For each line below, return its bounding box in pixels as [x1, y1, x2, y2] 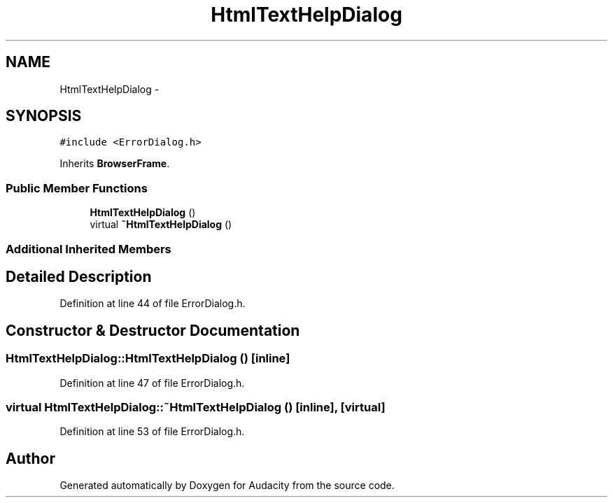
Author [6, 449, 55, 467]
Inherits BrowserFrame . [59, 157, 170, 170]
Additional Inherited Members [6, 241, 171, 256]
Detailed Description [6, 267, 152, 285]
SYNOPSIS [6, 107, 82, 125]
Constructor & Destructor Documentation [6, 321, 300, 339]
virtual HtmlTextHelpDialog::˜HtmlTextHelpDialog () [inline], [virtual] [6, 400, 386, 414]
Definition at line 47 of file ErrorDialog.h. [59, 376, 245, 389]
